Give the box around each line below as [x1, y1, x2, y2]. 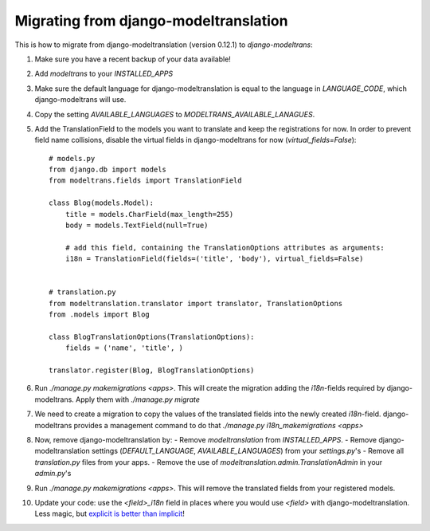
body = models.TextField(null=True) [64, 221, 209, 230]
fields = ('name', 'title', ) [64, 344, 183, 352]
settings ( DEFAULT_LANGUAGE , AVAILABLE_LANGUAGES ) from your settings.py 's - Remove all [92, 446, 405, 456]
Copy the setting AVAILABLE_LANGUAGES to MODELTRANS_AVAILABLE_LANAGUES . [34, 109, 315, 119]
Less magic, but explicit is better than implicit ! [34, 509, 185, 518]
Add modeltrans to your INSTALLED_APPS [34, 69, 174, 79]
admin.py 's [34, 469, 72, 478]
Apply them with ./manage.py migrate [76, 395, 201, 404]
